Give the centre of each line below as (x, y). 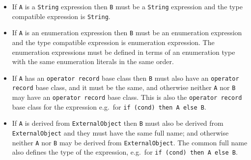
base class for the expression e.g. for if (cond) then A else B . (109, 106)
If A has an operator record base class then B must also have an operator (125, 78)
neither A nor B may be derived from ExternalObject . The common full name (130, 142)
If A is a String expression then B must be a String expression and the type (127, 6)
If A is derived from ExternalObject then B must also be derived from (118, 123)
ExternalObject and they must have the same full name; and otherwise (120, 133)
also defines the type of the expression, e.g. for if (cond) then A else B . (125, 152)
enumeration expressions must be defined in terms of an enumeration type (124, 52)
